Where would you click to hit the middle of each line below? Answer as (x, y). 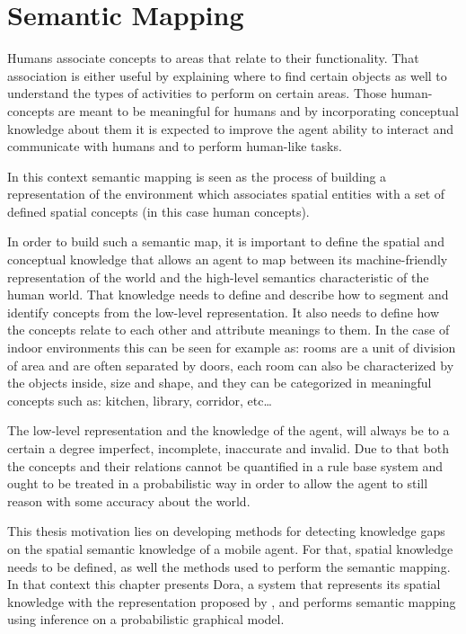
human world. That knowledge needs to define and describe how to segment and (228, 295)
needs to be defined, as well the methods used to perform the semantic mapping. (229, 566)
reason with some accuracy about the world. (129, 500)
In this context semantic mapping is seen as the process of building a (197, 176)
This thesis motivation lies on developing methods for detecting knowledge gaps (226, 531)
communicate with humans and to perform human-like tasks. (175, 146)
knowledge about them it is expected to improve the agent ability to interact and (231, 128)
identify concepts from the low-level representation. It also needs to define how (224, 312)
